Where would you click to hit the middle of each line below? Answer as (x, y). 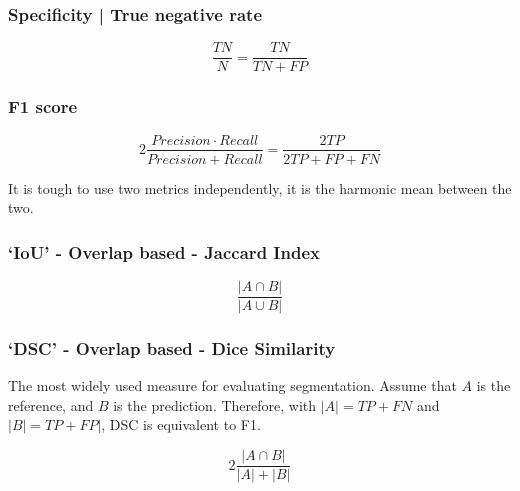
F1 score (43, 106)
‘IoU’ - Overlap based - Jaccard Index (164, 251)
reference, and (51, 404)
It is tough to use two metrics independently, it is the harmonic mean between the (260, 187)
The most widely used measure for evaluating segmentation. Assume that (232, 385)
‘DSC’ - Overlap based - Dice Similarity (172, 347)
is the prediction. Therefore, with (215, 404)
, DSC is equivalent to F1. (181, 424)
